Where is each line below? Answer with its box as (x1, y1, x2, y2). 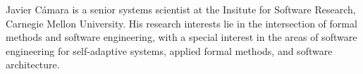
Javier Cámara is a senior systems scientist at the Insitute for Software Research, (6, 2, 356, 16)
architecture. (6, 57, 60, 72)
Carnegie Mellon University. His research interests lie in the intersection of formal (6, 16, 357, 30)
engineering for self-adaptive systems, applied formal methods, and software (6, 43, 333, 58)
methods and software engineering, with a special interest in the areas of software (6, 30, 357, 44)
